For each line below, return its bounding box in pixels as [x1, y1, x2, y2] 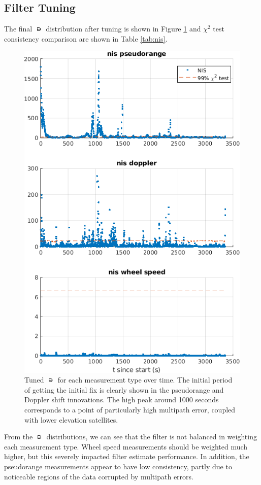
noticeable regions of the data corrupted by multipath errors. [4, 471, 193, 481]
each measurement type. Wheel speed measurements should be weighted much [4, 441, 248, 452]
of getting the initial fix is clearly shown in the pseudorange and [24, 384, 224, 395]
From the [4, 431, 33, 442]
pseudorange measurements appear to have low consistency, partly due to [4, 461, 232, 472]
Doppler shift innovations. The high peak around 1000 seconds [24, 394, 219, 405]
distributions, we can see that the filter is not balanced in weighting [46, 431, 257, 442]
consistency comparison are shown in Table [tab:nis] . [4, 33, 168, 44]
